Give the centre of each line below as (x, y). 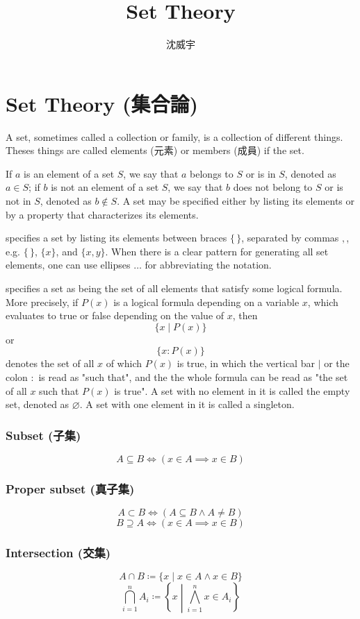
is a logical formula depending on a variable (206, 302)
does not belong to (273, 187)
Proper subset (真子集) (70, 488)
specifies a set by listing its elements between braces (116, 238)
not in (18, 201)
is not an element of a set (105, 187)
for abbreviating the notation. (208, 265)
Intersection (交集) (58, 553)
